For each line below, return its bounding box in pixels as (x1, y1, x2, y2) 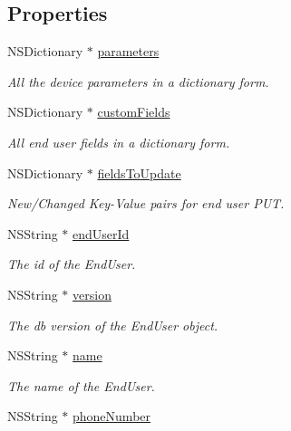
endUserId (73, 224, 130, 243)
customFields (97, 102, 170, 121)
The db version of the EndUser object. (7, 315, 218, 334)
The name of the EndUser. (7, 376, 155, 395)
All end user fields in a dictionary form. (7, 132, 230, 151)
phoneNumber (73, 407, 151, 426)
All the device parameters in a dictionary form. (7, 72, 269, 91)
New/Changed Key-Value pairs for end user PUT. (7, 194, 285, 213)
